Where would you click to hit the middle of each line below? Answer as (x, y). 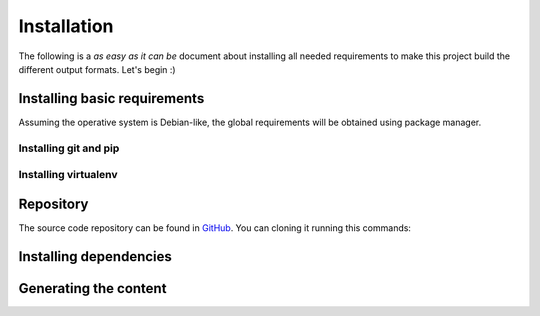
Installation (66, 26)
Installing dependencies (95, 256)
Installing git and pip (69, 148)
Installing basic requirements (111, 98)
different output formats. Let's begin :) (97, 69)
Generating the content (92, 288)
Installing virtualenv (68, 175)
